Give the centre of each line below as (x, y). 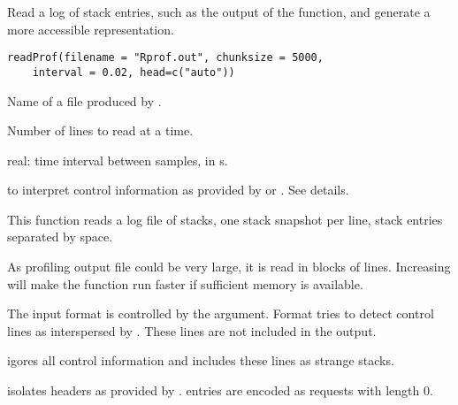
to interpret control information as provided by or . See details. (178, 190)
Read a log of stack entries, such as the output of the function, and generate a (219, 11)
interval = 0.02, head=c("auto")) (134, 72)
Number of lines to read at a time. (100, 130)
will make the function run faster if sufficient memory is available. (185, 283)
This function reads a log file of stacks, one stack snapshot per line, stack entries (225, 219)
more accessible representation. (91, 29)
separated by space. (60, 237)
